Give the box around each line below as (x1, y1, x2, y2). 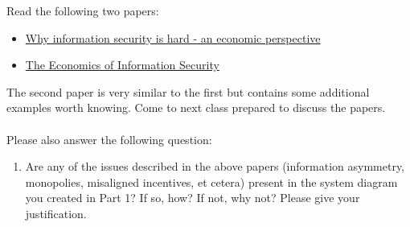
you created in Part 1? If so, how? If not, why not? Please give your (25, 189, 360, 206)
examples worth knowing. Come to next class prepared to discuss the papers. (6, 99, 386, 116)
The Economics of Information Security (25, 56, 219, 73)
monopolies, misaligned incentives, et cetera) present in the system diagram (25, 173, 398, 190)
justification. (25, 204, 87, 221)
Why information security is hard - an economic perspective (25, 29, 321, 46)
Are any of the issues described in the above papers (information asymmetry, (25, 158, 405, 175)
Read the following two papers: (6, 2, 159, 19)
